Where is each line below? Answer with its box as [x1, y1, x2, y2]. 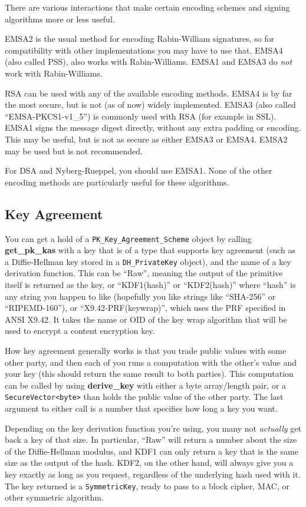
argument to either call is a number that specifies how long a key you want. [5, 402, 278, 415]
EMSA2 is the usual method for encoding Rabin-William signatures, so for [5, 32, 275, 45]
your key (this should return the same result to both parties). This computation [5, 367, 294, 380]
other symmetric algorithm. [5, 491, 104, 503]
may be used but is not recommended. [5, 144, 143, 157]
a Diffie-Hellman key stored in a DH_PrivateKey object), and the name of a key [5, 255, 291, 267]
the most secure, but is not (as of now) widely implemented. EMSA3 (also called [5, 98, 296, 111]
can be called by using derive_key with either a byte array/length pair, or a [5, 379, 287, 391]
